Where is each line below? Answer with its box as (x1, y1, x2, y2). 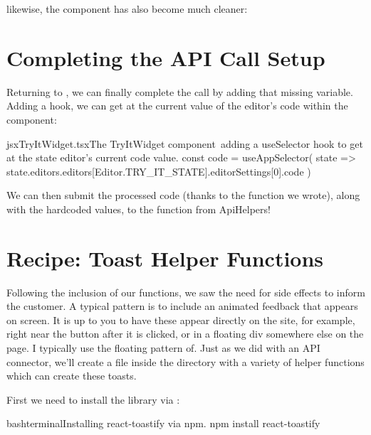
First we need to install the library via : (6, 392, 180, 407)
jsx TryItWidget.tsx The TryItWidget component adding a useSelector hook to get (6, 136, 363, 151)
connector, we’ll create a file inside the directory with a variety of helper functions (6, 354, 365, 369)
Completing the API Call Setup (6, 43, 325, 72)
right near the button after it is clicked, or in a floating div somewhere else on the (6, 326, 364, 341)
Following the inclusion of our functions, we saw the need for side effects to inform (6, 284, 365, 299)
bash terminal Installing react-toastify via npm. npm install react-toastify (6, 416, 320, 431)
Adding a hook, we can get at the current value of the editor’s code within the (6, 98, 348, 113)
